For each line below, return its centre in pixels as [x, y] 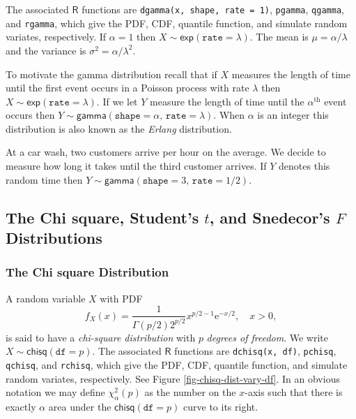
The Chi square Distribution [87, 272]
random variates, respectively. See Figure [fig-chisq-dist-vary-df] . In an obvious [173, 378]
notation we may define [55, 392]
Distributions [54, 238]
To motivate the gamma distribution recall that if [111, 74]
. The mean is [279, 37]
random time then [44, 179]
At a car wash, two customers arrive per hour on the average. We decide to [166, 152]
